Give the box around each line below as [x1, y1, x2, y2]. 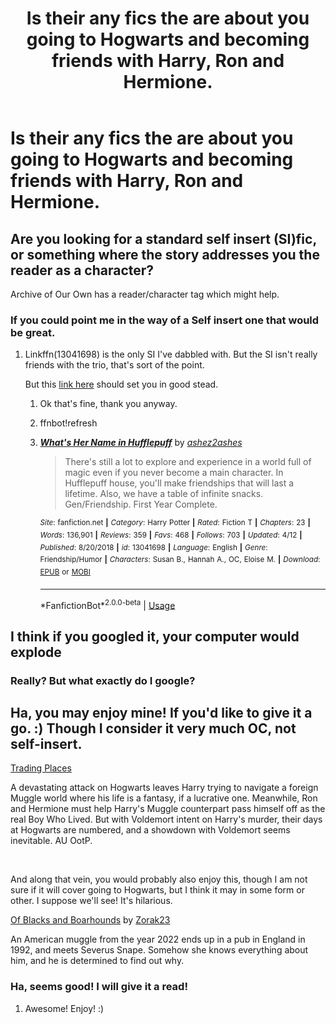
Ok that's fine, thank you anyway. [39, 398, 178, 410]
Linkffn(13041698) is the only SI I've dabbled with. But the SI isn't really [24, 348, 318, 361]
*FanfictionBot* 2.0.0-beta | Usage [39, 597, 176, 611]
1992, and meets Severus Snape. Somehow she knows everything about [10, 944, 309, 956]
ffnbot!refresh [39, 417, 98, 429]
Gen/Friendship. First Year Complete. [64, 498, 218, 511]
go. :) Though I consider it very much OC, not [10, 720, 297, 737]
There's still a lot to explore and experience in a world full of [64, 456, 312, 468]
